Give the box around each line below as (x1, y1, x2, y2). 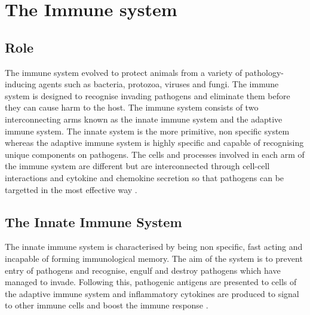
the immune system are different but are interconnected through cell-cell (5, 160, 270, 172)
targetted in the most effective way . (5, 183, 137, 195)
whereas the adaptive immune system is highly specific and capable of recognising (5, 136, 304, 149)
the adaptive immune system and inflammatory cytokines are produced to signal (5, 287, 299, 299)
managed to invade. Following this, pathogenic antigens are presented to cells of (5, 276, 297, 288)
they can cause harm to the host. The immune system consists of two (5, 101, 259, 114)
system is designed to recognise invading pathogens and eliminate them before (5, 89, 290, 102)
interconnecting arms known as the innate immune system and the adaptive (5, 112, 283, 125)
